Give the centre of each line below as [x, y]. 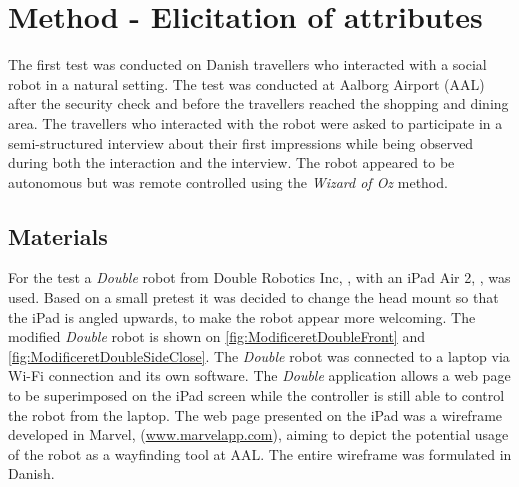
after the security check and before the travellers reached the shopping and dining [258, 103]
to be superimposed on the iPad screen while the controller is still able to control [256, 395]
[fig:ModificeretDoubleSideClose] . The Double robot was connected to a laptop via [259, 355]
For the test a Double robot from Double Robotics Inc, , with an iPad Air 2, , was [259, 277]
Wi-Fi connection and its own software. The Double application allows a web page [259, 375]
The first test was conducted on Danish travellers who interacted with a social [247, 64]
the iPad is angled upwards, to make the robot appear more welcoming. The [242, 316]
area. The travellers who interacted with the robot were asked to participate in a [255, 122]
